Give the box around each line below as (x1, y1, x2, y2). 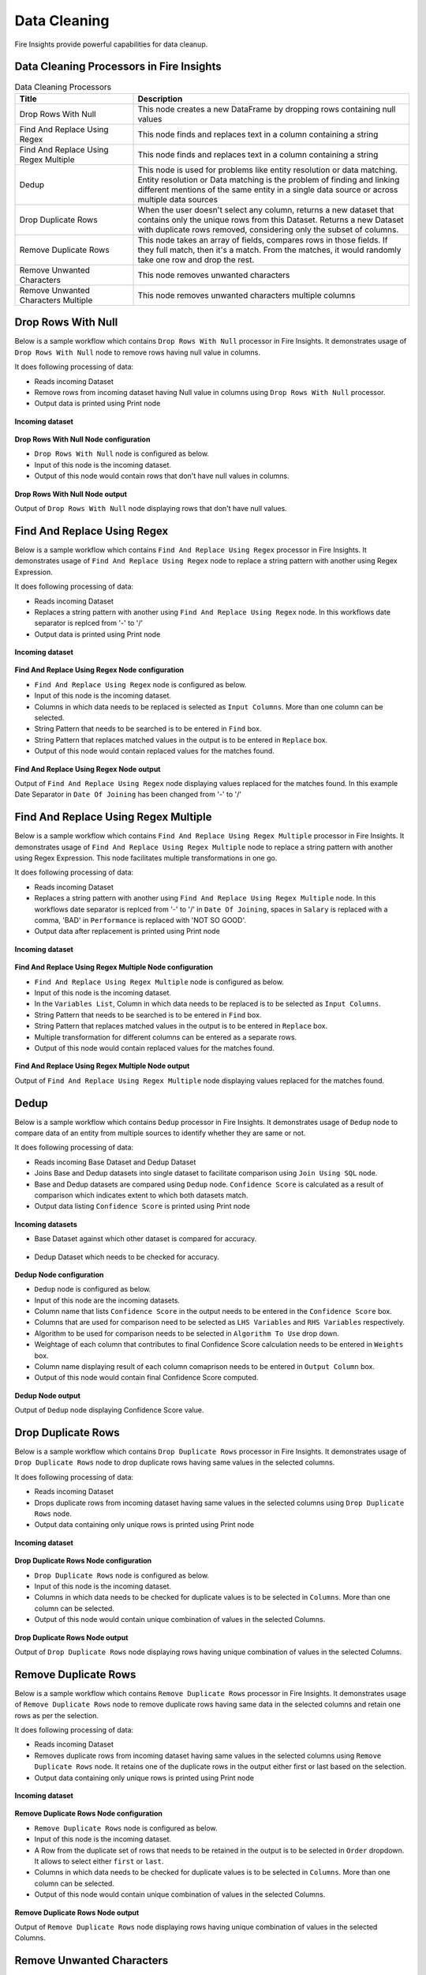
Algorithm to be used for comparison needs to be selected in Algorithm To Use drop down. (34, 1328, 339, 1338)
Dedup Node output (14, 1390, 80, 1400)
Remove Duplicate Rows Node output (14, 1908, 140, 1917)
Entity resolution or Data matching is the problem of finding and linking (137, 174, 400, 185)
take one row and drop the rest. (137, 254, 255, 265)
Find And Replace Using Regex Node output (14, 764, 161, 773)
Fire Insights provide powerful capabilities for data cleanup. (14, 39, 208, 49)
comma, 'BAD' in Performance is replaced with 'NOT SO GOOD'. (34, 916, 246, 924)
